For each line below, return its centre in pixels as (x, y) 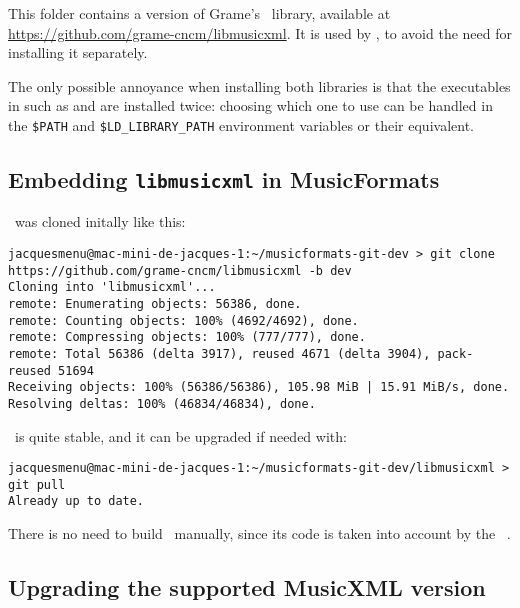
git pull (37, 484)
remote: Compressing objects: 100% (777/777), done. (187, 337)
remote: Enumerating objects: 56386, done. (155, 303)
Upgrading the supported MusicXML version (247, 587)
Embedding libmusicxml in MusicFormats (224, 179)
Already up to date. (76, 501)
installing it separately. (78, 52)
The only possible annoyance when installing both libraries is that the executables (259, 85)
